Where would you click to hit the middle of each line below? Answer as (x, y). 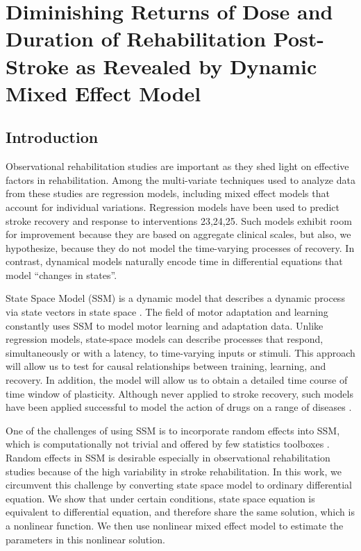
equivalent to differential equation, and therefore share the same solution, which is (180, 512)
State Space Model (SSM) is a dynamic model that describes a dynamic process (175, 298)
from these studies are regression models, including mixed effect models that (168, 193)
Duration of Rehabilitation (136, 39)
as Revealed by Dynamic (196, 66)
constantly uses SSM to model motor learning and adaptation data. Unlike (165, 325)
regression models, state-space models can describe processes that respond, (165, 339)
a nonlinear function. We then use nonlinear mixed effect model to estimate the (175, 525)
